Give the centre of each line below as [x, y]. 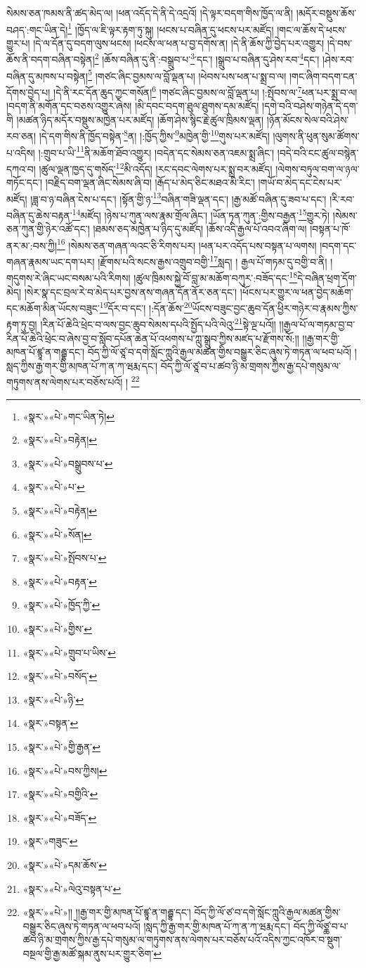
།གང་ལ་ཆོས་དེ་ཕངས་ [312, 29]
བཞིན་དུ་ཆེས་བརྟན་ [39, 215]
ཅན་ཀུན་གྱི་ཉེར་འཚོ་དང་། [48, 229]
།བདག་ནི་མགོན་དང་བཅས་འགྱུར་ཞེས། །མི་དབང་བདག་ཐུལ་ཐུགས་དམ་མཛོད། [133, 106]
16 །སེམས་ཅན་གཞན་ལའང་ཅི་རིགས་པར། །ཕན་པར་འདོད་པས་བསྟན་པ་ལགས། [187, 244]
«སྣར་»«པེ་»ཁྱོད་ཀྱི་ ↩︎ [61, 605]
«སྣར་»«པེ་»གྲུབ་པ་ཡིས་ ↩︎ [69, 652]
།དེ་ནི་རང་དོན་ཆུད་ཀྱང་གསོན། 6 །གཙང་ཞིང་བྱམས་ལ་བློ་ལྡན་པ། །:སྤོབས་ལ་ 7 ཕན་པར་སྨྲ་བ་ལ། [205, 91]
